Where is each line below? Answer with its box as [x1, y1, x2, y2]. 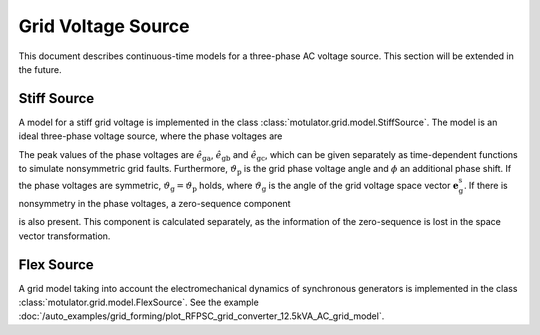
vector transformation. [18, 230, 111, 242]
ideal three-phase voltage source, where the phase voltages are [18, 130, 283, 142]
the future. [18, 63, 62, 75]
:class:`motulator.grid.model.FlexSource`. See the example [18, 296, 259, 309]
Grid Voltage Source [18, 15, 190, 37]
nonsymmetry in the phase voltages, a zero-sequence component [18, 198, 291, 209]
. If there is [463, 180, 509, 192]
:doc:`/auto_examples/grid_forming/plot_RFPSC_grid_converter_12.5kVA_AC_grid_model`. [18, 310, 385, 322]
